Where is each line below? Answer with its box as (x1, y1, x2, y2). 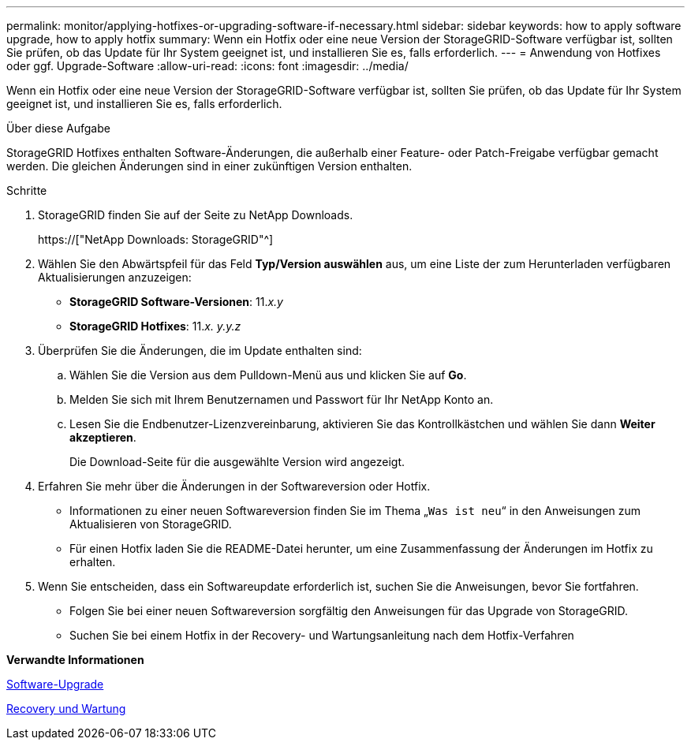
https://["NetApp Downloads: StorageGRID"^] (38, 233, 274, 246)
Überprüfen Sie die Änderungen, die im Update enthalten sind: (38, 344, 362, 357)
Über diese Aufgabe (6, 121, 110, 135)
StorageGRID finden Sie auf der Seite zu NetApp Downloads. (38, 208, 353, 222)
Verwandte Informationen (6, 653, 144, 666)
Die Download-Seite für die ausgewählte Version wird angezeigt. (69, 455, 405, 468)
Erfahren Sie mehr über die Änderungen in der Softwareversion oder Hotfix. (38, 479, 431, 493)
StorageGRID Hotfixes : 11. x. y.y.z (69, 319, 241, 333)
